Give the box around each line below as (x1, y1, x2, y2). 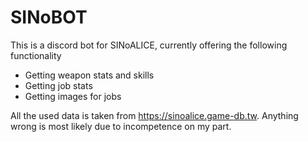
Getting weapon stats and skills (24, 69, 155, 81)
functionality (10, 49, 62, 61)
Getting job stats (24, 79, 93, 91)
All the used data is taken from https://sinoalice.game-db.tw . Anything (10, 109, 299, 121)
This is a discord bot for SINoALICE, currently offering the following (10, 39, 288, 51)
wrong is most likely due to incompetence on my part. (10, 120, 232, 132)
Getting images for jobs (24, 90, 122, 102)
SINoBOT (10, 6, 88, 29)
